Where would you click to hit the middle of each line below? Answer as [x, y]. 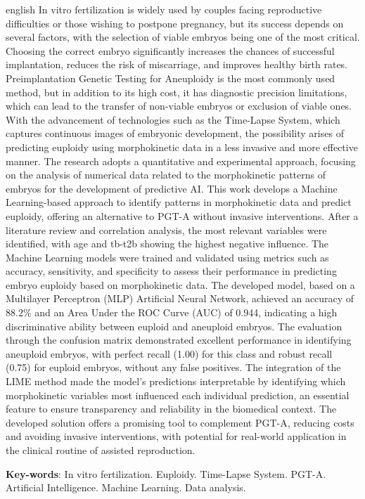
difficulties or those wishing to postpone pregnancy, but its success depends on [175, 23]
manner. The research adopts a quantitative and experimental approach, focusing [181, 161]
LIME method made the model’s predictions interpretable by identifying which [176, 381]
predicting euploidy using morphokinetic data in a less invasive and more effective [182, 147]
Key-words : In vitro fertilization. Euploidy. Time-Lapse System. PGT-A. [166, 473]
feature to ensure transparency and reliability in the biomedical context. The [171, 409]
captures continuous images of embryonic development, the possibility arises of [175, 133]
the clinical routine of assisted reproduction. [101, 450]
